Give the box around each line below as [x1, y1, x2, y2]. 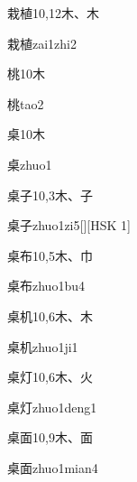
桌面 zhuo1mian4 [7, 458, 98, 477]
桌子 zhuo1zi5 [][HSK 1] [7, 216, 131, 235]
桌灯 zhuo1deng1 [7, 397, 97, 416]
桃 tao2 [7, 94, 44, 113]
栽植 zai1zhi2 [7, 33, 77, 52]
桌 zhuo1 [7, 154, 52, 173]
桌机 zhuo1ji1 [7, 337, 78, 356]
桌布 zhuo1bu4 [7, 276, 85, 295]
